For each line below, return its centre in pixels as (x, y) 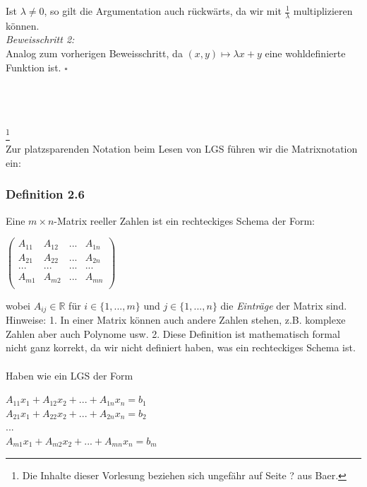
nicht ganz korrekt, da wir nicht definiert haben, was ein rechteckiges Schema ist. (181, 347)
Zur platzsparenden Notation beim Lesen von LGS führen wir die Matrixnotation (182, 149)
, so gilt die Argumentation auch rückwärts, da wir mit (163, 11)
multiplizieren (323, 11)
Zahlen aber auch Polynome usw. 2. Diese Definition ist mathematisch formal (173, 333)
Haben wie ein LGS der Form (70, 375)
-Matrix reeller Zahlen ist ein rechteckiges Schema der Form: (184, 220)
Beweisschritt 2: (40, 39)
